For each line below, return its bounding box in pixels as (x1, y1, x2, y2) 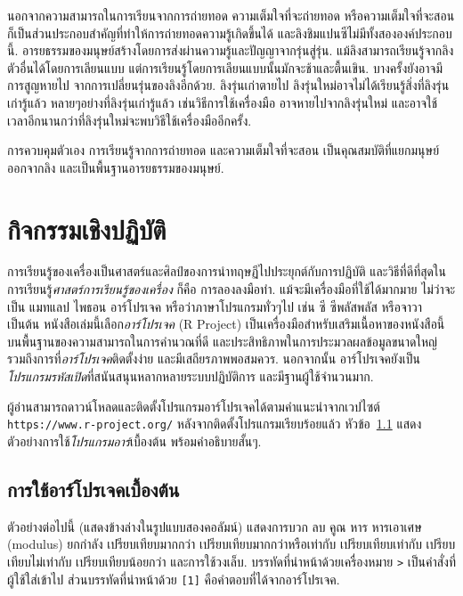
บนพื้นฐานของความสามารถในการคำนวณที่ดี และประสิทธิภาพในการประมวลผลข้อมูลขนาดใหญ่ (7, 331, 438, 350)
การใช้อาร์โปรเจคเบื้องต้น (7, 475, 180, 502)
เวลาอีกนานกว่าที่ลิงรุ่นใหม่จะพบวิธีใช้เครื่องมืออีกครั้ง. (7, 110, 252, 129)
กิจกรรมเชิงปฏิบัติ (7, 210, 167, 247)
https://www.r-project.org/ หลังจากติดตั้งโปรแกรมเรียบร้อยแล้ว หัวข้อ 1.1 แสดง (7, 414, 422, 433)
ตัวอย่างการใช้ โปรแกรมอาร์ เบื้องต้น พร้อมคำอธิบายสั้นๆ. (7, 431, 262, 450)
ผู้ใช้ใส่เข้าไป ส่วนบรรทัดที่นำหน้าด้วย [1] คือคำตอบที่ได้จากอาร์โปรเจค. (7, 569, 340, 588)
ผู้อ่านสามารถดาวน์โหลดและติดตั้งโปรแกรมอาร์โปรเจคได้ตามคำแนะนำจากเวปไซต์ (7, 396, 380, 415)
